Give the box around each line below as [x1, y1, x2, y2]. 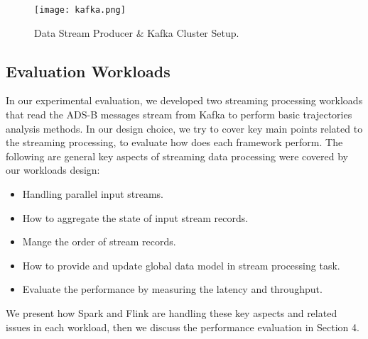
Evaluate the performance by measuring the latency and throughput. [22, 282, 323, 296]
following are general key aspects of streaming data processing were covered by [6, 148, 349, 163]
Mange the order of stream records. [22, 234, 176, 249]
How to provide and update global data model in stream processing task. [22, 257, 340, 272]
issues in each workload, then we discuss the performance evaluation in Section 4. [6, 319, 359, 334]
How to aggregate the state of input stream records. [22, 210, 249, 225]
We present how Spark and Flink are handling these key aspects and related [6, 305, 337, 320]
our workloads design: [6, 162, 100, 177]
